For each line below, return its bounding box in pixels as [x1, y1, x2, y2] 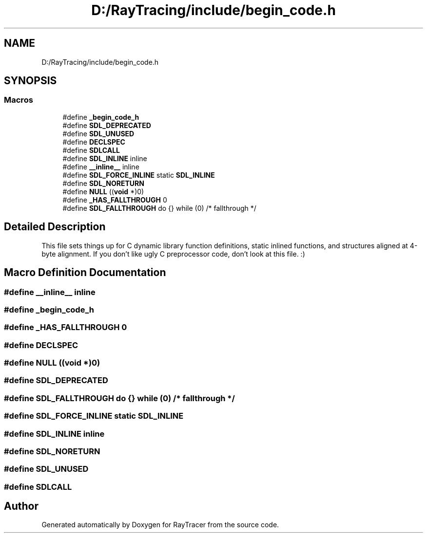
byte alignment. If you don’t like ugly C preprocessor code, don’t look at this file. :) [41, 249, 305, 258]
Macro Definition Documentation [4, 266, 166, 279]
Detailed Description [4, 221, 106, 233]
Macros [4, 95, 33, 105]
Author [4, 500, 39, 513]
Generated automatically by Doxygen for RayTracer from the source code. [41, 520, 279, 529]
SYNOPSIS [4, 74, 57, 87]
